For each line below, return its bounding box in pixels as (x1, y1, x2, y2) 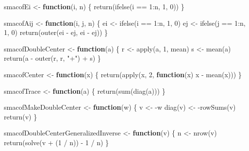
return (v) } (4, 111, 37, 121)
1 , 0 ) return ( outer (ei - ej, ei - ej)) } (4, 27, 108, 37)
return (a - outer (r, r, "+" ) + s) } (4, 53, 101, 63)
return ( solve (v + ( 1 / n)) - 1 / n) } (4, 137, 109, 147)
